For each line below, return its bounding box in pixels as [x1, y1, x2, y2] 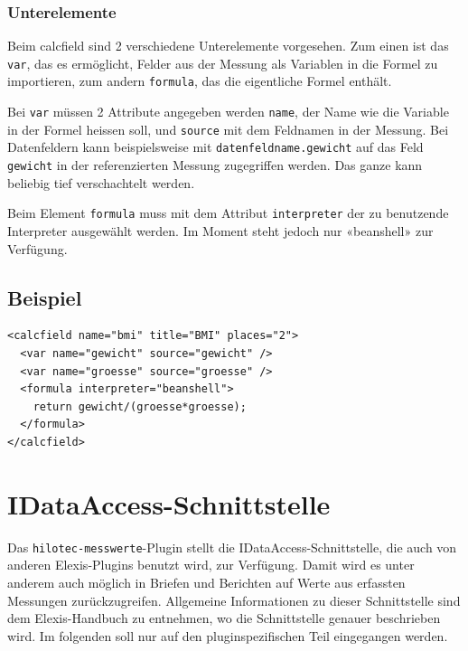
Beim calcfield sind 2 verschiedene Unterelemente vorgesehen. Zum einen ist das [7, 36, 449, 55]
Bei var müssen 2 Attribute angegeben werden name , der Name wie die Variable [7, 102, 449, 121]
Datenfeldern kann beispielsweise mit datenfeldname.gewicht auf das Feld [7, 137, 424, 156]
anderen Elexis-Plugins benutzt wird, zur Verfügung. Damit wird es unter [7, 555, 415, 574]
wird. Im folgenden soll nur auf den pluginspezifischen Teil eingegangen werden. [7, 626, 448, 645]
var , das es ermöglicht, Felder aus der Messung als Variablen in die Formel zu [7, 53, 438, 72]
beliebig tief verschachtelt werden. [7, 173, 195, 192]
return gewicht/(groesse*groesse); [33, 400, 247, 413]
